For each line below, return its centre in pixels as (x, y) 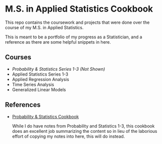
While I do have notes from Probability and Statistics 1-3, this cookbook (83, 126)
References (23, 105)
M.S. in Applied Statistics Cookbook (79, 9)
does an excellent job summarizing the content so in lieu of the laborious (85, 131)
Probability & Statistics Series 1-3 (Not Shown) (58, 69)
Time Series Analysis (33, 84)
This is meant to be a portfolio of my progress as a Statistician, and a (73, 37)
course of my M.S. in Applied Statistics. (44, 27)
